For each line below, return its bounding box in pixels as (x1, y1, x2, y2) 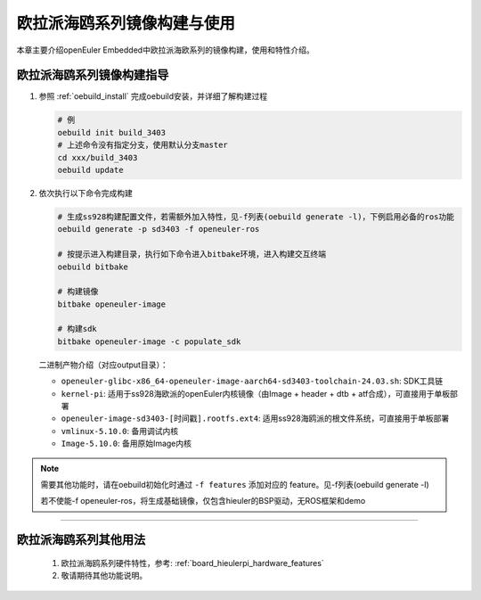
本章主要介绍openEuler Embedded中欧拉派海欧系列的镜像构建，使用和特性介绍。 (16, 45, 315, 55)
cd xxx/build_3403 (57, 152, 138, 162)
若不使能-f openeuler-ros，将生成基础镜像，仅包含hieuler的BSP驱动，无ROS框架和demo (40, 496, 366, 506)
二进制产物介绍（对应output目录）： (38, 359, 168, 370)
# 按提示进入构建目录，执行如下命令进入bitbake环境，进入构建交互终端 (57, 250, 327, 259)
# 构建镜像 (57, 286, 99, 297)
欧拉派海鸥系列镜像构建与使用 (16, 13, 236, 33)
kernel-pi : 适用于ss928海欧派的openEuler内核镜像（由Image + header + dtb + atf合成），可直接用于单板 (61, 388, 451, 399)
